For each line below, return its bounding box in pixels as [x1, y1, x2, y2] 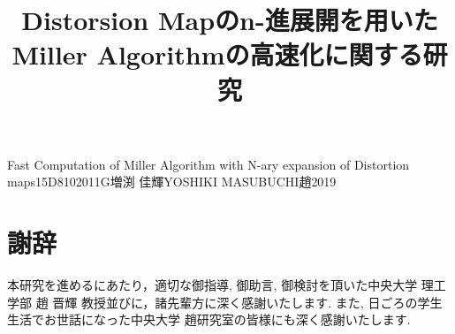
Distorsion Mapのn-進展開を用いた [21, 2, 438, 38]
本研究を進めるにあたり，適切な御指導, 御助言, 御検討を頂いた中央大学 [7, 276, 418, 294]
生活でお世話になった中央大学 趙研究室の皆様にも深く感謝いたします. [7, 310, 411, 329]
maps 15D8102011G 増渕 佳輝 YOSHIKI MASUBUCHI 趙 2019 [7, 172, 337, 191]
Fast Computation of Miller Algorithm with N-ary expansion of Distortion [7, 155, 410, 173]
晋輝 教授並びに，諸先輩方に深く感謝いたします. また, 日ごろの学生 [52, 292, 443, 311]
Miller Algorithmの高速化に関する [11, 36, 423, 72]
